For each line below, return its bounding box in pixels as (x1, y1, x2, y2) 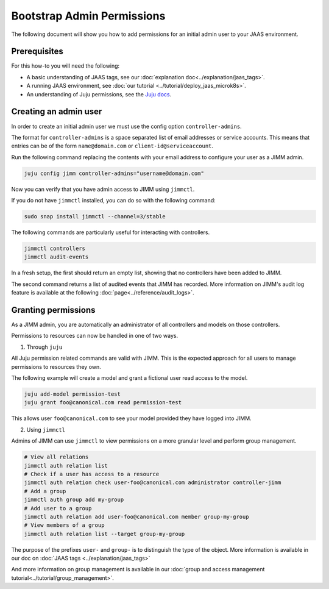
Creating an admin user (11, 107, 102, 117)
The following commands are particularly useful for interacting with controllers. (11, 229, 210, 236)
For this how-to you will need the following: (11, 62, 120, 70)
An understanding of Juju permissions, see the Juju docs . (26, 90, 172, 98)
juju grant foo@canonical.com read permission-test (24, 399, 182, 406)
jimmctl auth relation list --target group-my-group (24, 530, 185, 537)
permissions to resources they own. (11, 363, 102, 370)
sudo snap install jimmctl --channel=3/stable (24, 213, 166, 220)
